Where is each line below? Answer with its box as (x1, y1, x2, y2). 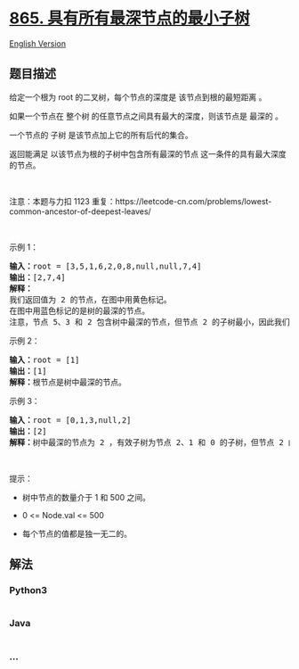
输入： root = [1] (9, 354, 80, 365)
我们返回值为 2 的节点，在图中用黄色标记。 (9, 294, 172, 304)
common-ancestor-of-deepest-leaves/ (9, 206, 151, 217)
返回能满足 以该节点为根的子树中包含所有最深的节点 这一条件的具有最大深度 (9, 148, 287, 159)
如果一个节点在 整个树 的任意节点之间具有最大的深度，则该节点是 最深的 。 (9, 111, 283, 121)
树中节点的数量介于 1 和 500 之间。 (21, 491, 151, 502)
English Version (9, 37, 67, 49)
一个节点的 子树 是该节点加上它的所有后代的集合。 (9, 129, 193, 140)
